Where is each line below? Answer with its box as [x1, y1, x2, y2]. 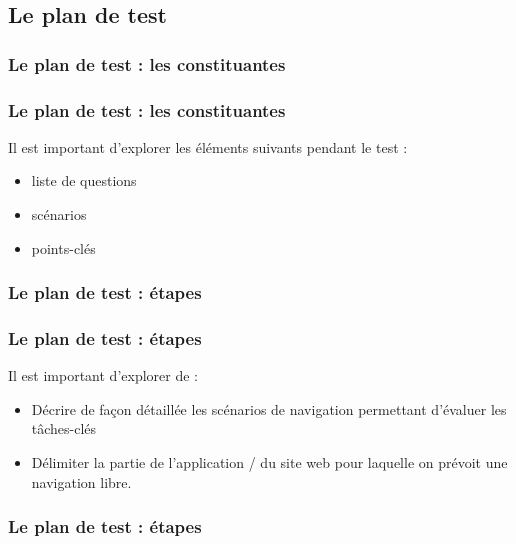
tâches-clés [31, 418, 97, 439]
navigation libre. [31, 471, 132, 492]
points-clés [31, 237, 96, 258]
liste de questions [31, 170, 137, 191]
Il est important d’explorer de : [8, 365, 198, 386]
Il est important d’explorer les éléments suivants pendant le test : [8, 136, 408, 157]
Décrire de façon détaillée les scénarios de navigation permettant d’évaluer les [31, 398, 507, 419]
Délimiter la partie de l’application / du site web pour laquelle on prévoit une [31, 452, 508, 473]
